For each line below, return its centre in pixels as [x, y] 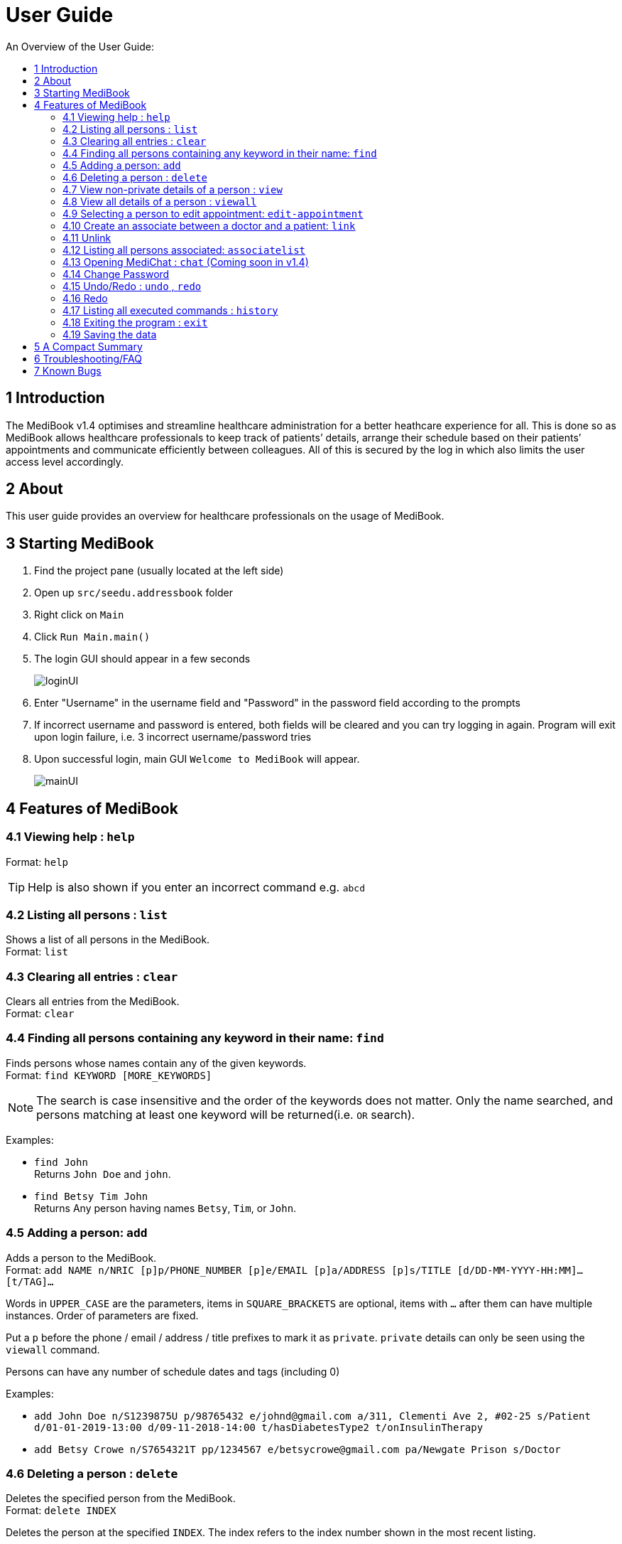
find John [61, 1162]
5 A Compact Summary [88, 346]
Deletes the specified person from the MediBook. [121, 1499]
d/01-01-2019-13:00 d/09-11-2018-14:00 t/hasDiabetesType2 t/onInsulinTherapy [259, 1427]
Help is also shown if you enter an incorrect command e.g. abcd [197, 887]
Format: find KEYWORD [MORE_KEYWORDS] [109, 1075]
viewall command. [53, 1349]
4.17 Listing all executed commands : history [170, 310]
